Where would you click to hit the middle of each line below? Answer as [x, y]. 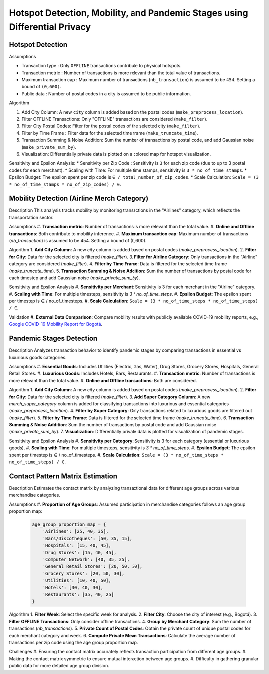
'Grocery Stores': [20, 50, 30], [83, 573]
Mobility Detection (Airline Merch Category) [79, 199]
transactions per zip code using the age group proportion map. [74, 642]
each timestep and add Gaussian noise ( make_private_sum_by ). [75, 278]
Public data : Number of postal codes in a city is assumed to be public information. [106, 94]
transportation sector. [31, 217]
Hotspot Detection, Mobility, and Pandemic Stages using [129, 13]
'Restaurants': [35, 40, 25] [78, 594]
